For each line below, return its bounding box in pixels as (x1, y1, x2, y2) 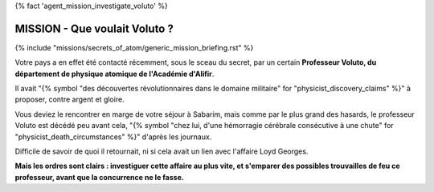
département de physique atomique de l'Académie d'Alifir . (14, 69, 215, 78)
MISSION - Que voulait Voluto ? (14, 22, 174, 35)
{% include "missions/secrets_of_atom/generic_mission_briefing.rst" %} (14, 42, 254, 52)
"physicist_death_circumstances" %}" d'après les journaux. (14, 132, 212, 142)
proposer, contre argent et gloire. (14, 94, 125, 104)
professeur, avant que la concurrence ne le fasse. (14, 172, 184, 182)
